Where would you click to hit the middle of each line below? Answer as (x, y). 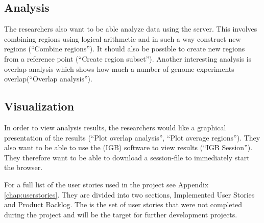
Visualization (39, 106)
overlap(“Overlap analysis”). (48, 79)
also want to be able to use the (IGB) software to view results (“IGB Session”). (128, 147)
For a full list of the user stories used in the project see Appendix (106, 184)
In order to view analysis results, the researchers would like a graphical (115, 127)
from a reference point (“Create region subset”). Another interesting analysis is (128, 58)
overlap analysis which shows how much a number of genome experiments (119, 68)
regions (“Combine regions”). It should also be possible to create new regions (125, 49)
